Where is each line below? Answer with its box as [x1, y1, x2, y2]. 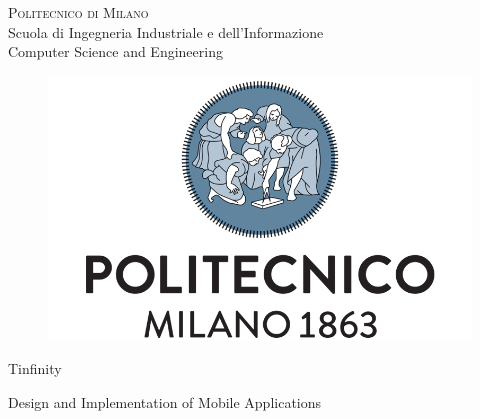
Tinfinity [8, 358, 62, 379]
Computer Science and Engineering [8, 41, 223, 62]
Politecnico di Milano [8, 2, 149, 22]
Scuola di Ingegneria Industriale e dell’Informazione [8, 21, 324, 42]
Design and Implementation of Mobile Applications [8, 391, 322, 412]
